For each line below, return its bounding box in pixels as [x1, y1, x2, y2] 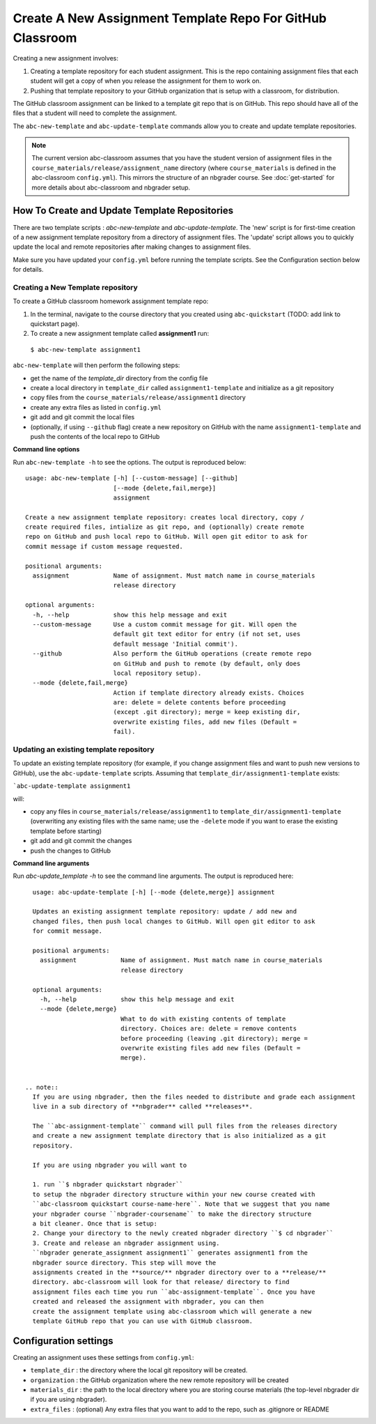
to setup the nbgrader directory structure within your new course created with [32, 1190, 315, 1198]
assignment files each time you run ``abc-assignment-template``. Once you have [32, 1287, 315, 1296]
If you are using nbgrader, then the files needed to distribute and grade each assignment [32, 1092, 356, 1101]
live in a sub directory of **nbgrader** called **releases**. [32, 1103, 253, 1110]
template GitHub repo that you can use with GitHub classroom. [32, 1317, 253, 1325]
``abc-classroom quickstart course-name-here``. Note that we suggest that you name [32, 1200, 330, 1208]
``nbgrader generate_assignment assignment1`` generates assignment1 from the [32, 1249, 308, 1257]
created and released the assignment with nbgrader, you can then [32, 1298, 264, 1306]
